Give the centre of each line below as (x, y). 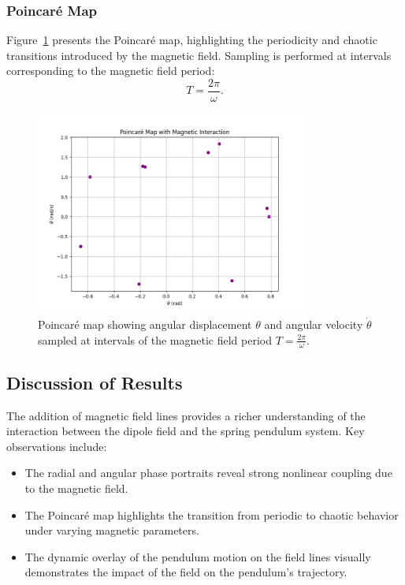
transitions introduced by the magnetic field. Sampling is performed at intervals (199, 55)
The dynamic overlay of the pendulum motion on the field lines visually (198, 556)
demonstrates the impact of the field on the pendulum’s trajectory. (186, 572)
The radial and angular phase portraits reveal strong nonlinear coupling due (208, 473)
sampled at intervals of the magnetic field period (155, 339)
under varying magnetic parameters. (112, 530)
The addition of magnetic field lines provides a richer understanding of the (186, 415)
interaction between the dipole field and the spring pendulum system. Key (186, 431)
